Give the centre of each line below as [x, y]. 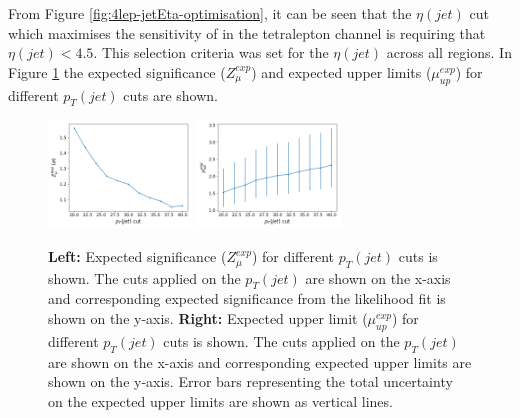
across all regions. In [449, 52]
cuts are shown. [171, 94]
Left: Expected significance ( [137, 256]
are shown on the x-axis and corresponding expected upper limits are [260, 361]
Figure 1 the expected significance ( [117, 71]
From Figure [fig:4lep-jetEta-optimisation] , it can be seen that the [210, 13]
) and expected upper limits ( [341, 71]
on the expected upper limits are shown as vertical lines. [220, 400]
